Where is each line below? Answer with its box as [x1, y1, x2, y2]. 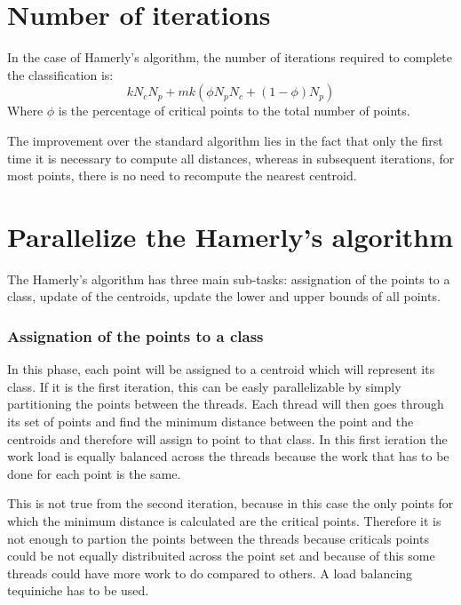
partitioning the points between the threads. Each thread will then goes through [7, 394, 444, 413]
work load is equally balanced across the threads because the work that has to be [7, 447, 449, 466]
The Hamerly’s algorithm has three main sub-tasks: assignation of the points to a [7, 269, 450, 288]
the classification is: [7, 65, 114, 84]
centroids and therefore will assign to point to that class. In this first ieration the [7, 429, 448, 448]
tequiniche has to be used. [7, 581, 149, 600]
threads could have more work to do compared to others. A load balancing [7, 563, 413, 582]
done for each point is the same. [7, 464, 181, 482]
